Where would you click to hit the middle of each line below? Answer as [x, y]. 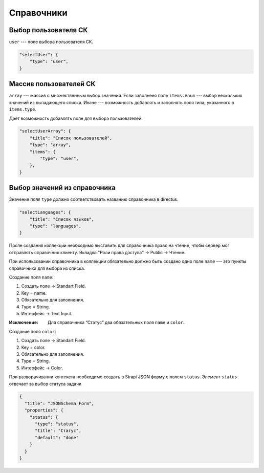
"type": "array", [50, 145]
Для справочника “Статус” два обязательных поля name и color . [116, 322]
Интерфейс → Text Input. [47, 313]
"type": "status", [57, 424]
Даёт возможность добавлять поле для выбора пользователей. [76, 118]
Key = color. [33, 347]
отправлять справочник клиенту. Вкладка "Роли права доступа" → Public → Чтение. [97, 252]
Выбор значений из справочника [62, 188]
